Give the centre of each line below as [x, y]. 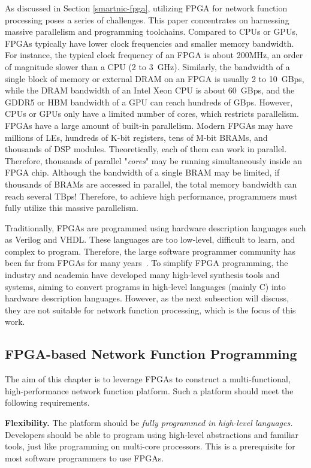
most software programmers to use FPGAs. [84, 458]
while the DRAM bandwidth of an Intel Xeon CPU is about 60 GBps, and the [150, 90]
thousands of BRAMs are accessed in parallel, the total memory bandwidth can [151, 184]
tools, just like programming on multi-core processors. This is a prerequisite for [150, 446]
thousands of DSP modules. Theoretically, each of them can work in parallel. [146, 149]
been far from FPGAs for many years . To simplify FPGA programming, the [147, 263]
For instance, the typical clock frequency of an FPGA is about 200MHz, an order [154, 55]
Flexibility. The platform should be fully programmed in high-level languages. [149, 423]
